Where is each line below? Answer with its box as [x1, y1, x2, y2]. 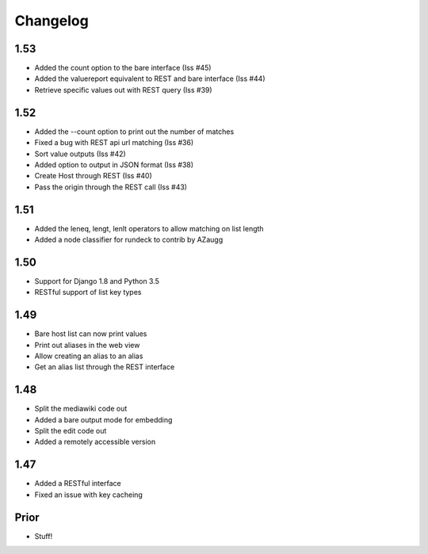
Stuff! [34, 531, 53, 541]
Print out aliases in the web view [34, 340, 140, 350]
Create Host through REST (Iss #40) [34, 171, 152, 181]
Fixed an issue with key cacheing [34, 490, 143, 499]
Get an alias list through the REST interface [34, 362, 175, 372]
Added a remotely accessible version [34, 437, 156, 447]
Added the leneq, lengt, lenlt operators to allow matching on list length [34, 224, 265, 233]
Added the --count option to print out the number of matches [34, 127, 235, 136]
